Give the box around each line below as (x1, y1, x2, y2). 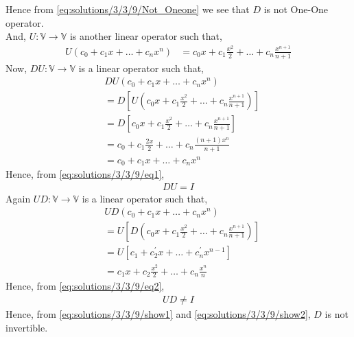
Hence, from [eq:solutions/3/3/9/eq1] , (5, 167, 165, 181)
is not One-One (263, 2, 329, 16)
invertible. (5, 320, 48, 334)
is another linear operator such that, (69, 29, 222, 43)
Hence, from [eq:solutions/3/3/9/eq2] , (5, 279, 165, 293)
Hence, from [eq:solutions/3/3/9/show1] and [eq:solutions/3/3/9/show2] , (5, 306, 311, 321)
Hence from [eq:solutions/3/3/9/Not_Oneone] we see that (5, 2, 250, 16)
